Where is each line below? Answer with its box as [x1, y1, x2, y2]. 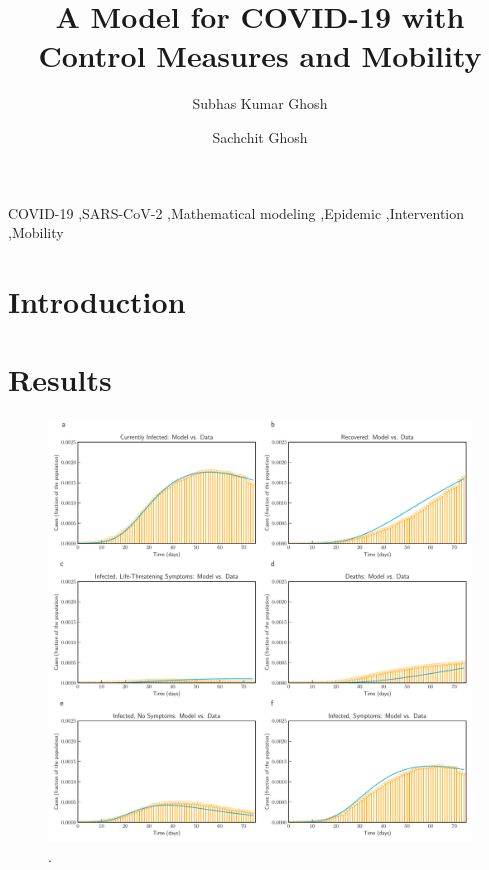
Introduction [8, 280, 186, 321]
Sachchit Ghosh [212, 126, 308, 147]
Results [8, 359, 112, 400]
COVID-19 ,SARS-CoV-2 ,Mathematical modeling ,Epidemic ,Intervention [8, 202, 465, 223]
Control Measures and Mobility [38, 35, 482, 76]
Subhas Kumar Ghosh [192, 93, 328, 114]
